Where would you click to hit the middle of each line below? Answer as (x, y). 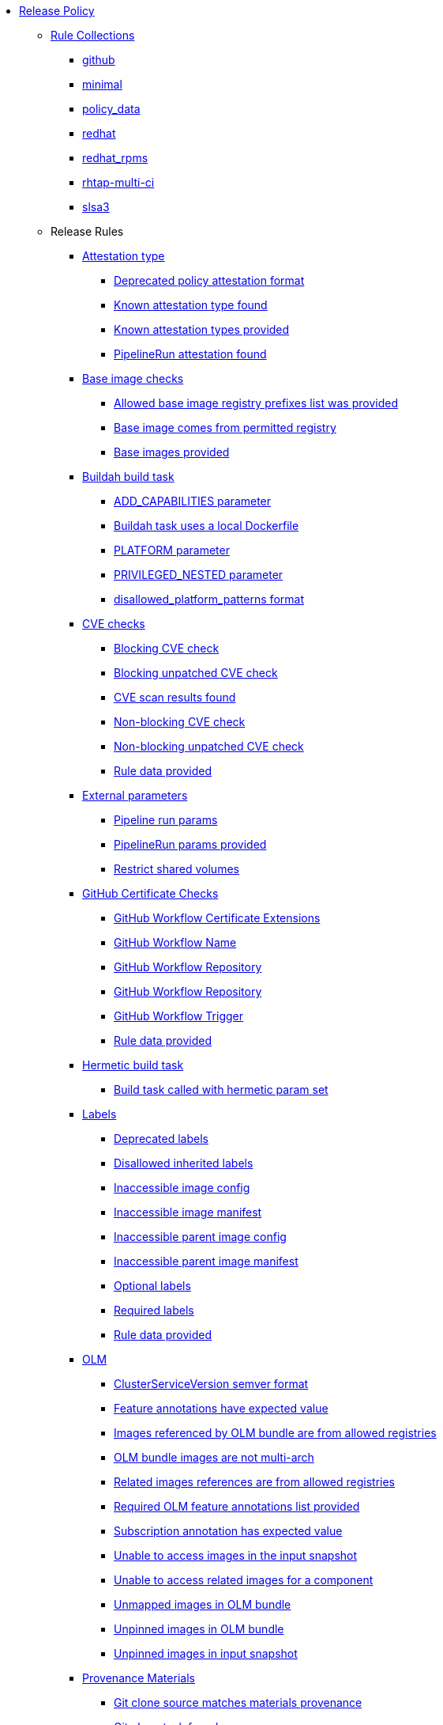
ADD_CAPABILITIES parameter (193, 501)
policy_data (111, 109)
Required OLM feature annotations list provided (237, 1506)
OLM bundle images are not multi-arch (214, 1457)
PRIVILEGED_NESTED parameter (199, 575)
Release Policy (57, 11)
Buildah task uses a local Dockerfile (206, 526)
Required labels (154, 1310)
